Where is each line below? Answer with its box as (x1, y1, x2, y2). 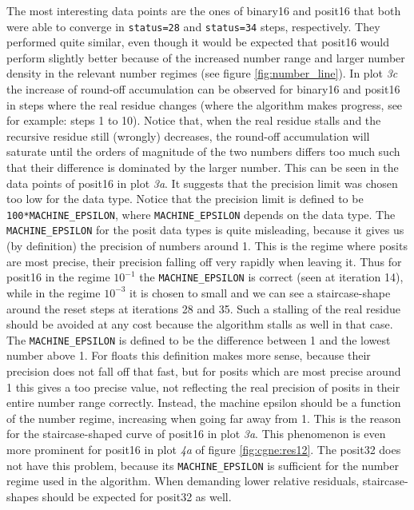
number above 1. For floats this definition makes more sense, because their (6, 347, 371, 364)
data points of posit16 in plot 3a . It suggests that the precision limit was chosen (6, 174, 398, 191)
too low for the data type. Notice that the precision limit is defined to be (6, 190, 364, 207)
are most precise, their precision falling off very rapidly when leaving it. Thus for (6, 253, 402, 269)
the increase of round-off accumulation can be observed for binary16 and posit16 (6, 81, 400, 98)
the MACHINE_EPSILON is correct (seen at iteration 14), (139, 269, 404, 285)
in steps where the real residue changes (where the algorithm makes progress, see (6, 96, 403, 113)
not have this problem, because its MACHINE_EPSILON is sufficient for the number (6, 456, 399, 473)
